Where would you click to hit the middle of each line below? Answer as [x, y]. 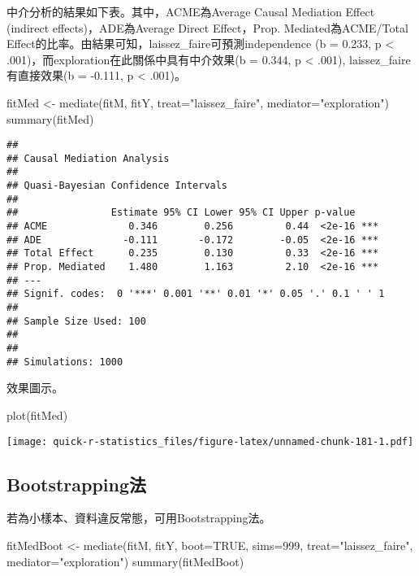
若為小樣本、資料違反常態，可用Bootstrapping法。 [139, 518]
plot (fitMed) [37, 415]
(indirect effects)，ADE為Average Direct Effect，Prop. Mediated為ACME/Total [207, 27]
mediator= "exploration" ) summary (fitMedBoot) [125, 561]
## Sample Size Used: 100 [76, 321]
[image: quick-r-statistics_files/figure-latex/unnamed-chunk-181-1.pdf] [210, 441]
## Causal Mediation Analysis [88, 158]
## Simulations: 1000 [65, 362]
